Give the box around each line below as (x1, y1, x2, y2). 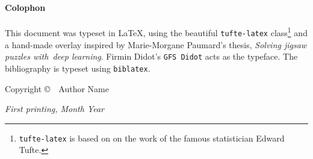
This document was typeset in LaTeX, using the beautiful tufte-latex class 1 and (5, 25, 308, 39)
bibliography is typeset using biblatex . (5, 61, 150, 74)
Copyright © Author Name (5, 82, 109, 95)
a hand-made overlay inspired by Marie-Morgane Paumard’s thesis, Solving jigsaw (5, 38, 307, 51)
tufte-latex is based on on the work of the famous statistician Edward (19, 131, 285, 144)
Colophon (5, 1, 46, 14)
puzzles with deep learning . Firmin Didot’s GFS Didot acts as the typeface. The (5, 50, 298, 63)
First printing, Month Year (5, 102, 105, 115)
